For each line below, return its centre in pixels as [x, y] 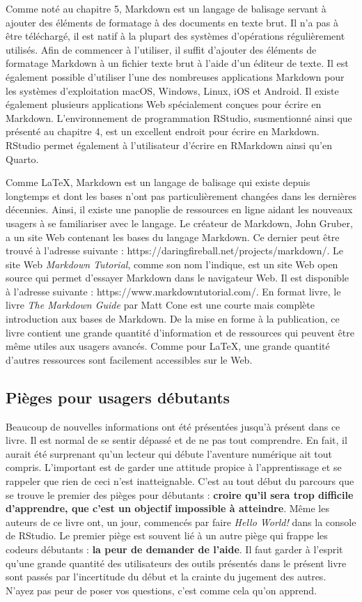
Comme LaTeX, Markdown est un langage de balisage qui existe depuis [158, 182]
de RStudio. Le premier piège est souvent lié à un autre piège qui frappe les [167, 535]
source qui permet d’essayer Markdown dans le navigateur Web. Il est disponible [177, 278]
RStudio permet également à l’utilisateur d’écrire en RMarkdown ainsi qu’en [169, 145]
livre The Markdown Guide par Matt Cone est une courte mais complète [160, 305]
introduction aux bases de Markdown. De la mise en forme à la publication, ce [173, 319]
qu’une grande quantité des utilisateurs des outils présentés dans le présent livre [176, 563]
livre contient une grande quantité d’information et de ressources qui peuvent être [180, 332]
